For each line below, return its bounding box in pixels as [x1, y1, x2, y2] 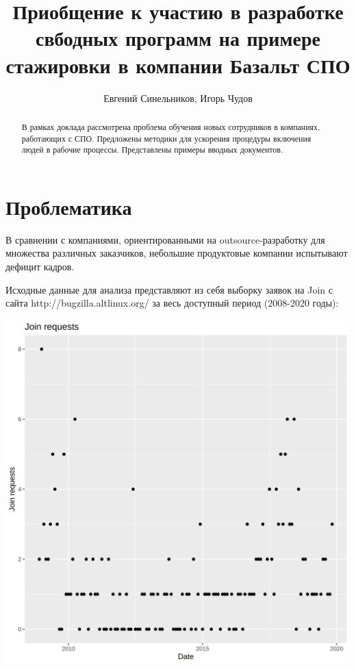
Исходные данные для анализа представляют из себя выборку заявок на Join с [5, 282, 333, 296]
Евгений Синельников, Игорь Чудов [103, 90, 253, 105]
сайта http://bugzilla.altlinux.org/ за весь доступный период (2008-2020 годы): [5, 296, 339, 310]
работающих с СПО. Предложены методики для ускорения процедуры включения [21, 132, 311, 144]
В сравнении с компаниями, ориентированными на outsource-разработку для [5, 232, 325, 246]
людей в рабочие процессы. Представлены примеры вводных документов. [21, 144, 283, 155]
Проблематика [5, 192, 132, 220]
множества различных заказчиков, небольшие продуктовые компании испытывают [5, 246, 348, 260]
